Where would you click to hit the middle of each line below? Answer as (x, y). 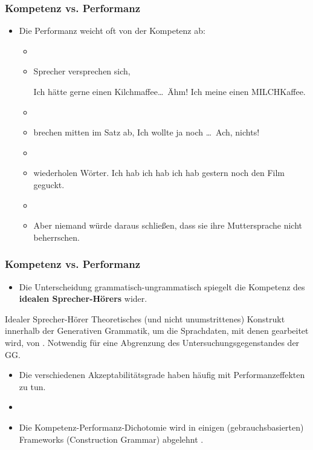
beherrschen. (56, 237)
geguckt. (49, 184)
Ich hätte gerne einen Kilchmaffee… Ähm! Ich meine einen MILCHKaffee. (169, 91)
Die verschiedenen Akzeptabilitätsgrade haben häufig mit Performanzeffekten (162, 375)
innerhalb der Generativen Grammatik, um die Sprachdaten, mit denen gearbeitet (157, 331)
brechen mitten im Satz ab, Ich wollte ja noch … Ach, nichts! (147, 132)
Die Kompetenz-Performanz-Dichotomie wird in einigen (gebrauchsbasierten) (161, 427)
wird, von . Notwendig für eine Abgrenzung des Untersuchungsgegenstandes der (152, 342)
